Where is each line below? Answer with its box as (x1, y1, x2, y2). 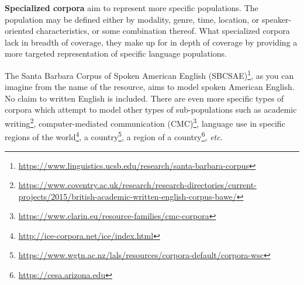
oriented (5, 25, 34, 37)
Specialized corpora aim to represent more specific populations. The (5, 2, 258, 13)
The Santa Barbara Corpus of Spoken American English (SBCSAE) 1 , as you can (5, 67, 294, 81)
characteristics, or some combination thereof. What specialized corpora (36, 25, 290, 37)
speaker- (261, 13, 292, 25)
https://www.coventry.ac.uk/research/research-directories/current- (18, 179, 257, 191)
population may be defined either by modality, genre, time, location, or (5, 13, 260, 25)
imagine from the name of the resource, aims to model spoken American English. (5, 81, 295, 93)
